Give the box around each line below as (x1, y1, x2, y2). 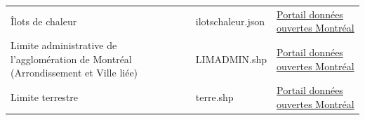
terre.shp (195, 90, 234, 105)
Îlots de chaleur (11, 13, 77, 28)
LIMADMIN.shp (195, 51, 267, 66)
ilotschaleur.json (195, 13, 265, 28)
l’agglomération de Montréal (11, 51, 132, 66)
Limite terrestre (11, 90, 79, 105)
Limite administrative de (11, 38, 117, 53)
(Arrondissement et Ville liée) (11, 65, 138, 80)
